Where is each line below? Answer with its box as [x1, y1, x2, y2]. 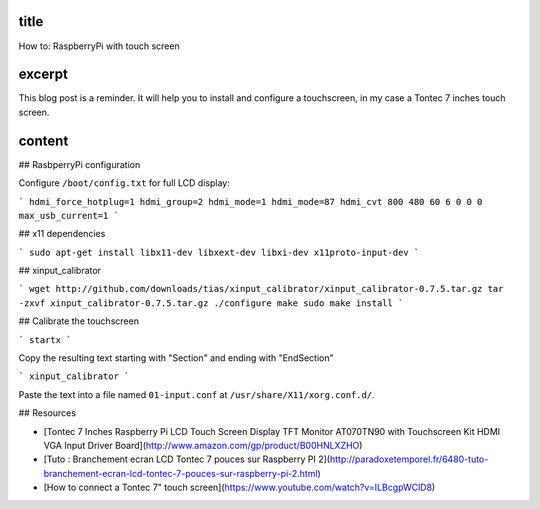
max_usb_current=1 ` [18, 210, 120, 221]
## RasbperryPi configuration [18, 158, 141, 170]
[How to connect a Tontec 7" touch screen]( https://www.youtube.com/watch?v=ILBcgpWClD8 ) [43, 481, 436, 494]
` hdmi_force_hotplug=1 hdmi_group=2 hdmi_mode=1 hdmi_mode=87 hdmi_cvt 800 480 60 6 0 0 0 [18, 196, 483, 207]
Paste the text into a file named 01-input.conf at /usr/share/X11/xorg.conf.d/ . [18, 388, 375, 400]
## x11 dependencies [18, 228, 106, 240]
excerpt [18, 66, 69, 83]
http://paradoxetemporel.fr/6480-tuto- [329, 453, 489, 465]
